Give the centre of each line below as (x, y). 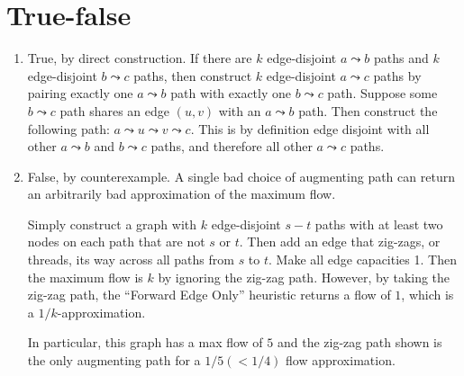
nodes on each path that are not (116, 242)
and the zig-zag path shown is (359, 342)
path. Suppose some (382, 93)
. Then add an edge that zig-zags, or (340, 242)
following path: (68, 128)
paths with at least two (379, 224)
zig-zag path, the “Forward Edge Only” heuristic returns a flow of (209, 295)
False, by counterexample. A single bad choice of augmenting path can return (241, 176)
